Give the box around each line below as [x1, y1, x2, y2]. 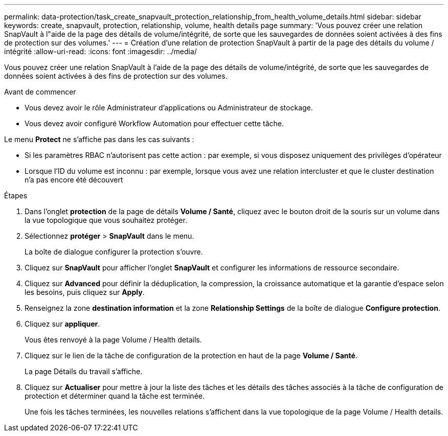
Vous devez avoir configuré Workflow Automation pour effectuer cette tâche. [25, 119, 284, 128]
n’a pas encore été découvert [25, 175, 123, 184]
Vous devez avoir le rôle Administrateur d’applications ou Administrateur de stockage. [25, 103, 313, 112]
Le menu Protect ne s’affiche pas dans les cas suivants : [4, 135, 194, 144]
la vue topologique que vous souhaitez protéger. [25, 216, 187, 224]
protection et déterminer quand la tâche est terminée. [25, 392, 205, 400]
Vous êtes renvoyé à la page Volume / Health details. [25, 335, 202, 344]
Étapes [4, 191, 28, 200]
